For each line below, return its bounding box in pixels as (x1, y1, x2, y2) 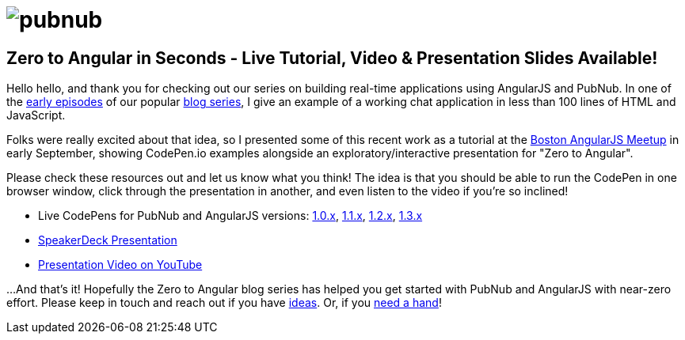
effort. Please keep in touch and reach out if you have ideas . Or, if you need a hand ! (6, 296, 442, 310)
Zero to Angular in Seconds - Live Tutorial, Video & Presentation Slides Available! (6, 47, 658, 68)
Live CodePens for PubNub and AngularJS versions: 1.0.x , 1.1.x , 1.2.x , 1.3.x (38, 209, 423, 223)
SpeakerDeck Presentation (38, 233, 177, 247)
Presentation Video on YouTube (38, 258, 203, 272)
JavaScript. (6, 108, 66, 123)
